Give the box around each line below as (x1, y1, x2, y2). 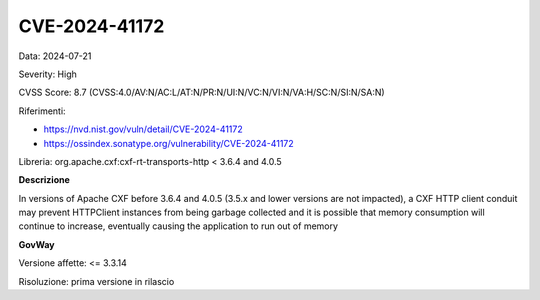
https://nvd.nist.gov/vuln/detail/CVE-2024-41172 (43, 123, 244, 135)
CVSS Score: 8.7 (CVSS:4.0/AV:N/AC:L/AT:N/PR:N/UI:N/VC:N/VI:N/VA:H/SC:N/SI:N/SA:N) (18, 86, 385, 99)
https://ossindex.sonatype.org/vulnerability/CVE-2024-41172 (43, 137, 294, 149)
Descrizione (18, 174, 70, 186)
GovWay (18, 238, 55, 250)
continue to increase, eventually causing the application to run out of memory (18, 220, 339, 232)
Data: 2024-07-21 (18, 50, 92, 62)
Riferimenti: (18, 105, 66, 117)
